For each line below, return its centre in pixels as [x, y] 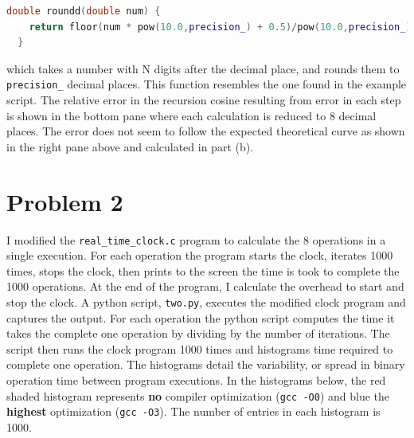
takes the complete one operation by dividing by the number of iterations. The [198, 333]
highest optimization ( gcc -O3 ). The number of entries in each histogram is [193, 411]
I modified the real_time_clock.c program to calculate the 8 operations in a [196, 239]
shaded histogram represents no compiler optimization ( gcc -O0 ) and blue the [198, 395]
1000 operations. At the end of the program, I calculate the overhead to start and [205, 286]
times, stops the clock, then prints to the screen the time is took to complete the [203, 270]
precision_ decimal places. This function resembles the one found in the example [207, 84]
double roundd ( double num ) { [84, 11]
